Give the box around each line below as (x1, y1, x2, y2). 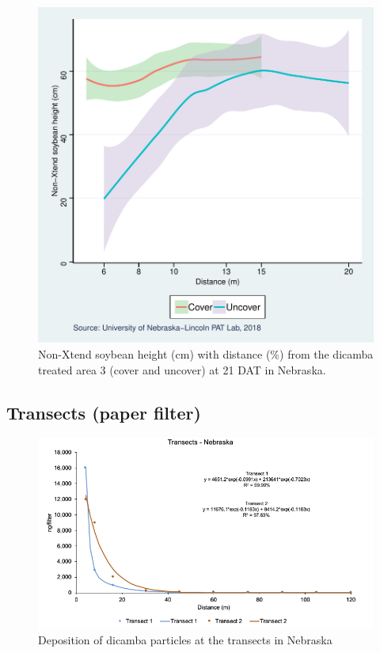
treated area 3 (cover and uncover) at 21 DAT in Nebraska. (38, 361, 326, 378)
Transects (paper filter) (6, 400, 201, 424)
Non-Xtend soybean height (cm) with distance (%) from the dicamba (38, 346, 374, 362)
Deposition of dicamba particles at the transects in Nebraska (38, 631, 332, 647)
